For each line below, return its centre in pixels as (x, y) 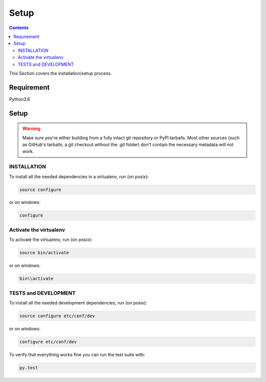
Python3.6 (20, 99)
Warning (31, 129)
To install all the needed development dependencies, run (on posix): (78, 303)
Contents (19, 28)
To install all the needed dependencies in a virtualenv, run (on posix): (79, 176)
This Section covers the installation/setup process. (60, 73)
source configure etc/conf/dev (57, 316)
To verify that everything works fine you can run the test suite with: (77, 354)
